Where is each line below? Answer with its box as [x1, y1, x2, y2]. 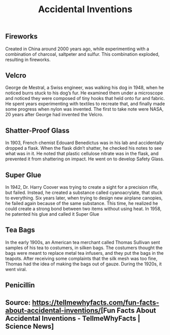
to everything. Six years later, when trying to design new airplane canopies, [5, 195, 163, 201]
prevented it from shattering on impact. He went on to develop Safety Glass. [5, 156, 164, 162]
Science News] [5, 322, 54, 330]
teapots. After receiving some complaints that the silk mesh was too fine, [5, 255, 158, 261]
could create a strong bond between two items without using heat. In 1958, [5, 206, 161, 212]
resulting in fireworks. [5, 56, 51, 62]
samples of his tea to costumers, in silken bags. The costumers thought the [5, 245, 163, 251]
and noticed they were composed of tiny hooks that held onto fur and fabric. [5, 95, 165, 102]
